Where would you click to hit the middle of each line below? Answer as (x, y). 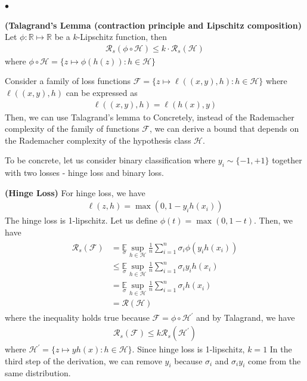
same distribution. (38, 373)
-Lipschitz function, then (122, 37)
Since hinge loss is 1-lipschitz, (191, 349)
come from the (274, 360)
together (287, 160)
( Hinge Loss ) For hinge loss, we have (75, 192)
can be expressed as (102, 92)
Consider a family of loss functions (68, 81)
